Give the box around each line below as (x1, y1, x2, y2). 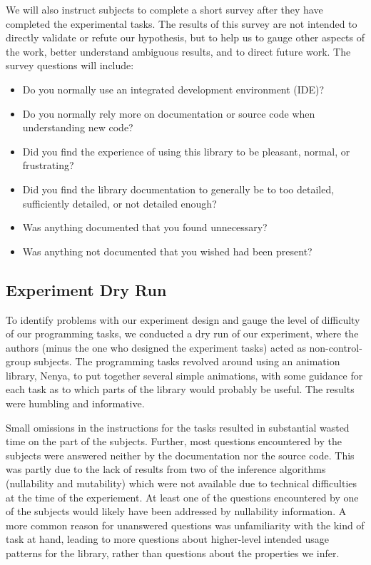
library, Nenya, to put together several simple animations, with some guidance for (6, 367, 363, 382)
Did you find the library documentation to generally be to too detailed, (22, 181, 335, 196)
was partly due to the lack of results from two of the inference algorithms (6, 462, 326, 477)
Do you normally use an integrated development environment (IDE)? (22, 81, 325, 96)
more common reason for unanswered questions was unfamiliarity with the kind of (6, 517, 365, 532)
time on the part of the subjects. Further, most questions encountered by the (6, 434, 342, 449)
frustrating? (22, 158, 74, 173)
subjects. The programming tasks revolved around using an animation (34, 354, 340, 369)
